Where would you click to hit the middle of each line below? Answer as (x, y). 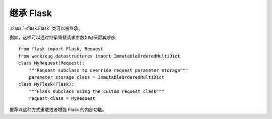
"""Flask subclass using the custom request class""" (96, 91)
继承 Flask (31, 13)
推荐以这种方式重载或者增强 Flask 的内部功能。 (58, 110)
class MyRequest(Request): (52, 63)
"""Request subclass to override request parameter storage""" (108, 70)
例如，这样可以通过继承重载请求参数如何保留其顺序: (63, 37)
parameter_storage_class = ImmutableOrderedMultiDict (96, 77)
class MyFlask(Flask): (46, 84)
